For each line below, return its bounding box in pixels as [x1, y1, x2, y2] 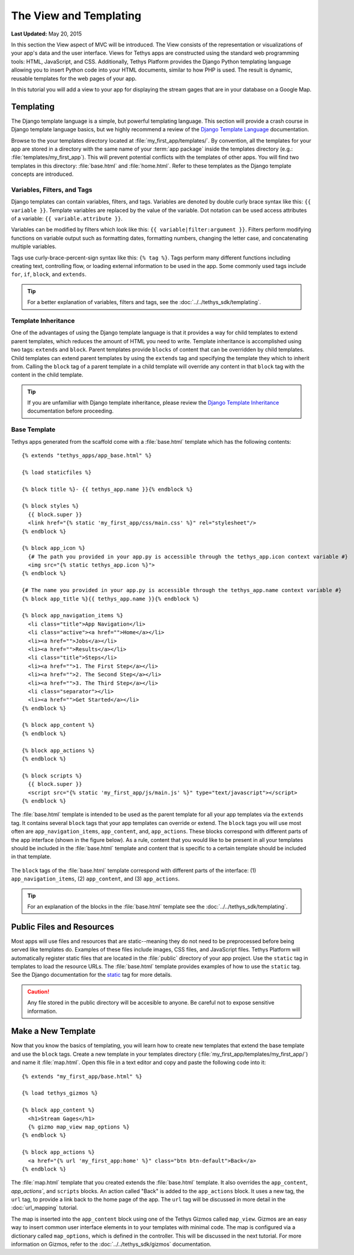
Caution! [27, 988, 50, 995]
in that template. [11, 853, 52, 861]
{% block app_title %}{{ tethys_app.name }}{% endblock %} [22, 595, 200, 602]
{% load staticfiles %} [22, 469, 92, 476]
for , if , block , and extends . [11, 271, 87, 278]
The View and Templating [11, 9, 141, 22]
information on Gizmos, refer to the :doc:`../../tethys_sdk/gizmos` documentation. [11, 1241, 212, 1248]
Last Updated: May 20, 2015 [11, 30, 82, 37]
